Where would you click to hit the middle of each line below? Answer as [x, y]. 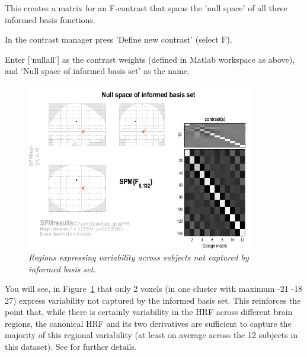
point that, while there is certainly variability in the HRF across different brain [149, 312]
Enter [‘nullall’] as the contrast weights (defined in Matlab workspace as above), [150, 59]
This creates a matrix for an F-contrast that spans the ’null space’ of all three [146, 8]
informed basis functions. [50, 19]
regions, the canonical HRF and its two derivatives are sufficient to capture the [148, 323]
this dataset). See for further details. [71, 347]
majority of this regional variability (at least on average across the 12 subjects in [151, 335]
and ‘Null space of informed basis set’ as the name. [97, 71]
